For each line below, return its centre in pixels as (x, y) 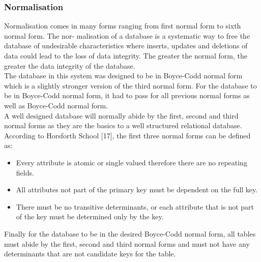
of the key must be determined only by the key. (90, 216)
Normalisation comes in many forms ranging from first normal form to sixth (123, 26)
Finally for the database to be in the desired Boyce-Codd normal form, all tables (130, 233)
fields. (25, 172)
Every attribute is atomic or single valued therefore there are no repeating (132, 162)
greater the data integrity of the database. (70, 65)
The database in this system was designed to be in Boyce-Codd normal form (123, 76)
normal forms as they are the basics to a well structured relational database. (123, 125)
